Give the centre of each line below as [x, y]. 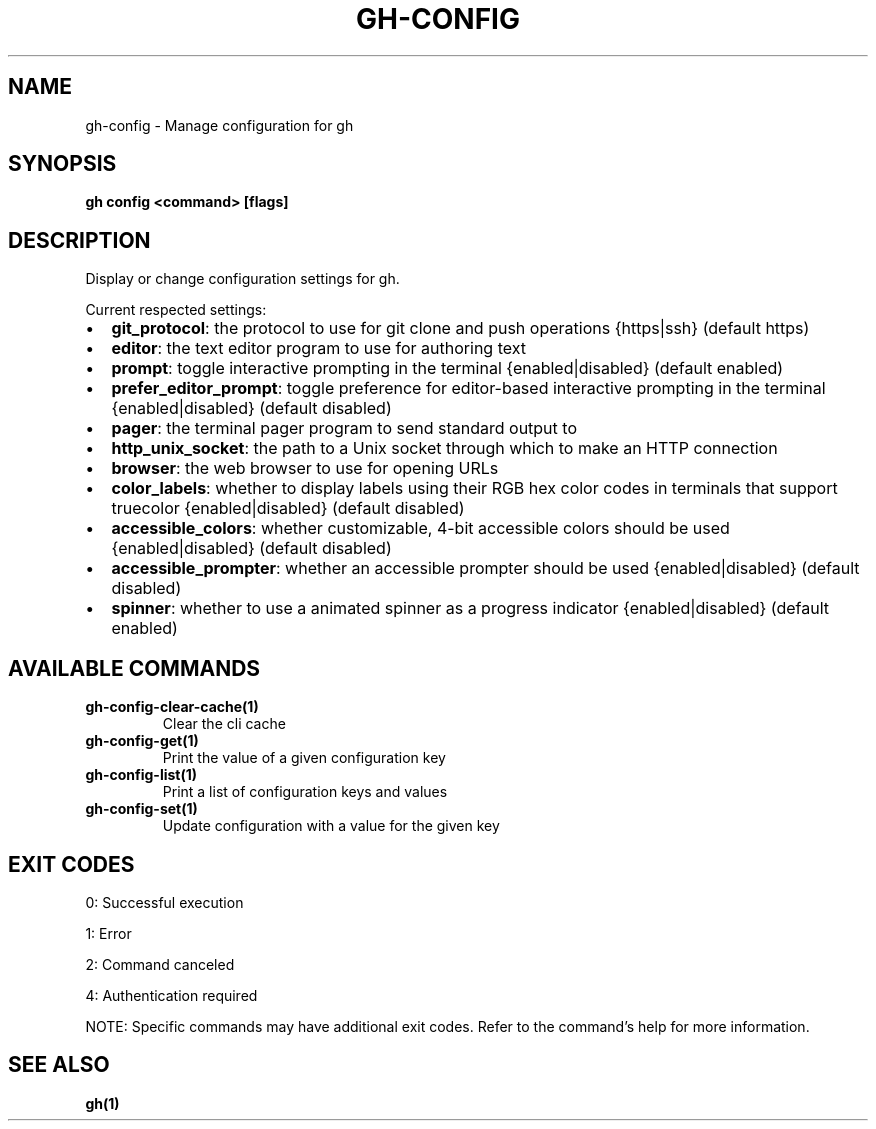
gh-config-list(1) [141, 775]
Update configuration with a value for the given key [331, 826]
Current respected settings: [176, 310]
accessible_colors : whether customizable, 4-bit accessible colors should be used [420, 528]
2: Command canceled [160, 964]
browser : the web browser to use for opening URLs [305, 468]
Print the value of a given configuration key [304, 758]
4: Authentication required [171, 995]
